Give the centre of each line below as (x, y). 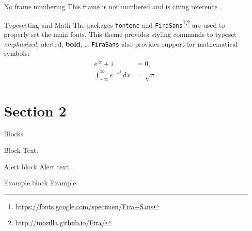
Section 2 (35, 110)
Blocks (14, 134)
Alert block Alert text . (37, 166)
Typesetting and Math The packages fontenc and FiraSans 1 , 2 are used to (115, 24)
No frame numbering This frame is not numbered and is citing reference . (113, 6)
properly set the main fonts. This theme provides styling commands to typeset (120, 34)
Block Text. (21, 150)
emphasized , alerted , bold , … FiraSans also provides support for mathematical (121, 43)
